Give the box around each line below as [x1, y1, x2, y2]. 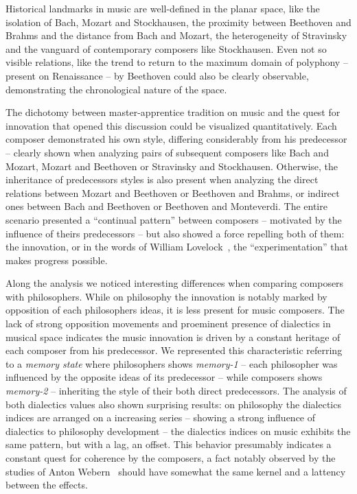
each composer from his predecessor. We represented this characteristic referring [5, 343, 343, 357]
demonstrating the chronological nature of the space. [5, 82, 227, 96]
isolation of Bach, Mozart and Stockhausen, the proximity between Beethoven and [5, 14, 352, 29]
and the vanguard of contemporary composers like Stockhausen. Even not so [5, 41, 327, 56]
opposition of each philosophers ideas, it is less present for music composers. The [5, 303, 345, 317]
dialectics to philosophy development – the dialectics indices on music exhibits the [5, 423, 351, 438]
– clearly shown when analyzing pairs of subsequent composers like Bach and [5, 145, 329, 159]
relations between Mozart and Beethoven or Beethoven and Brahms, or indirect [5, 185, 340, 200]
